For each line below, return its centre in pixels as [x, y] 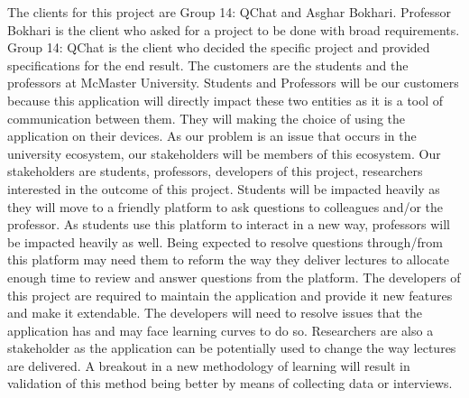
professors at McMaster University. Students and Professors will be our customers [233, 83]
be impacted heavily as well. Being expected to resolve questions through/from [225, 241]
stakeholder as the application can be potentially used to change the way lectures [232, 348]
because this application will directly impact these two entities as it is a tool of [225, 100]
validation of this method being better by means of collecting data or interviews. [230, 383]
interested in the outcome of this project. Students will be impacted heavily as [224, 188]
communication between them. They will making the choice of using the [207, 118]
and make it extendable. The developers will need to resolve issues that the [215, 313]
